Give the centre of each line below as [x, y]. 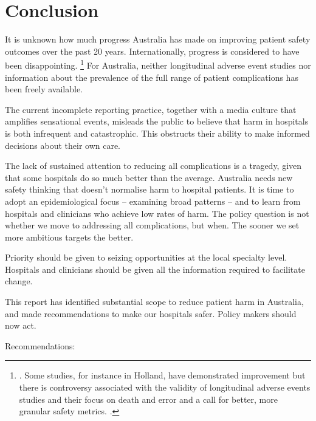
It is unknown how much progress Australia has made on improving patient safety [158, 39]
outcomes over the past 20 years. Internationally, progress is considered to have [152, 51]
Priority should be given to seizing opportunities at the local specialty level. [146, 257]
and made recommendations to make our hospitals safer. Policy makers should [151, 313]
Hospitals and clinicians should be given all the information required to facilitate [155, 269]
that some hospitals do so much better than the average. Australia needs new [149, 177]
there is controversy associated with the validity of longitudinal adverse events [165, 387]
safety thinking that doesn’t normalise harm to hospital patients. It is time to [149, 189]
